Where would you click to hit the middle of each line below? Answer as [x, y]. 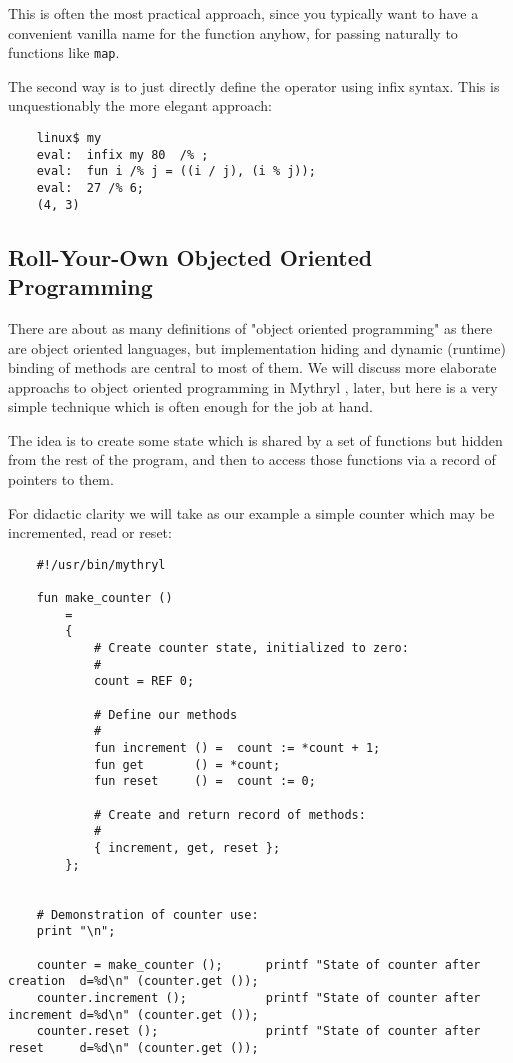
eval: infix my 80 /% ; [122, 154]
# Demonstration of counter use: [147, 914]
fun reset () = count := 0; [204, 781]
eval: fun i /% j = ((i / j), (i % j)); [176, 171]
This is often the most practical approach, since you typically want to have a [243, 13]
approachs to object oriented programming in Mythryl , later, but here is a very [253, 386]
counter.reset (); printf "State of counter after [258, 1031]
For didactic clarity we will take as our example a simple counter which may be [251, 512]
